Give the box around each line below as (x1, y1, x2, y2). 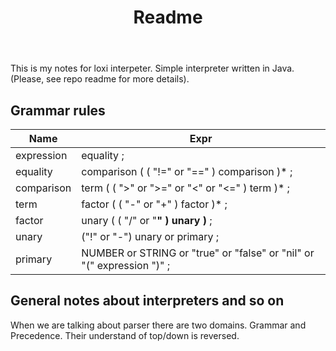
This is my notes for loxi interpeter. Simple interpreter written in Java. (10, 62, 295, 75)
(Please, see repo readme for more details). (10, 73, 190, 85)
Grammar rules (10, 102, 106, 119)
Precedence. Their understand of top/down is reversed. (10, 329, 240, 341)
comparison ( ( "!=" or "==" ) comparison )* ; (81, 165, 293, 178)
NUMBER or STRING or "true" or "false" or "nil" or (81, 246, 315, 260)
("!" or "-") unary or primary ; (81, 230, 220, 243)
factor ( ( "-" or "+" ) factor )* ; (81, 197, 228, 211)
